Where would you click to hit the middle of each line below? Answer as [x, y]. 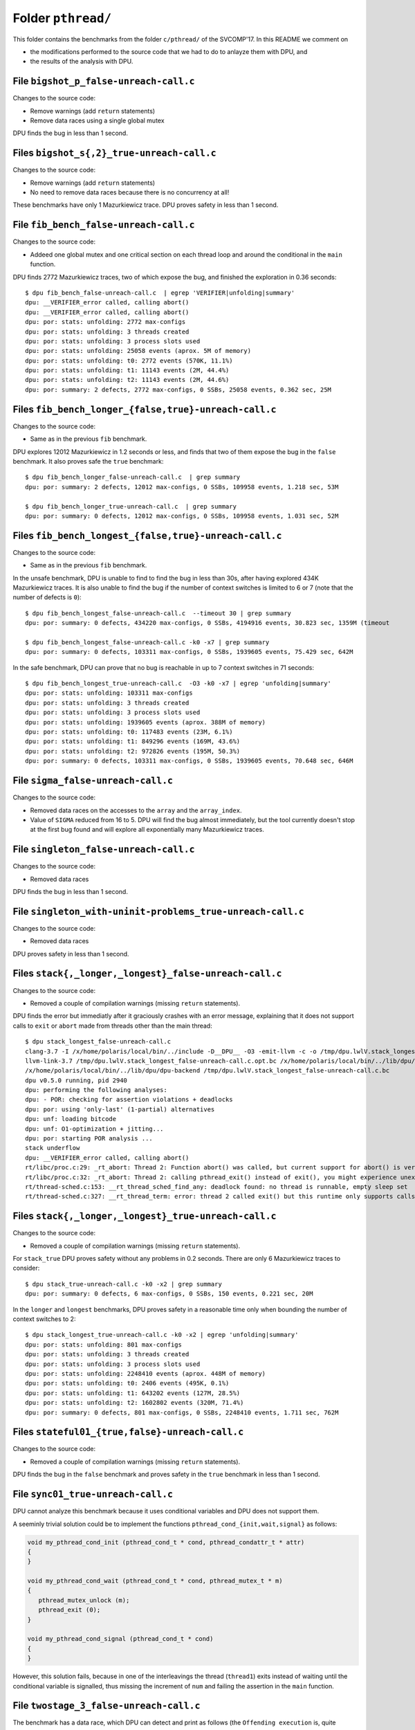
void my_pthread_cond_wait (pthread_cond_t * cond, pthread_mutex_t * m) [155, 1581]
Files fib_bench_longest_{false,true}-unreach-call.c [147, 535]
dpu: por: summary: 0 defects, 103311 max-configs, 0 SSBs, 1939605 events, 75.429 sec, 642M [189, 652]
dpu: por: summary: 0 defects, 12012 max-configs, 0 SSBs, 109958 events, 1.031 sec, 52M [182, 516]
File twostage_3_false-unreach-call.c [107, 1706]
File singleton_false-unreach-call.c [104, 849]
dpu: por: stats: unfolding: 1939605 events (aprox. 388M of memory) [146, 722]
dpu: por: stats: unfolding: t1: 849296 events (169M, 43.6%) [133, 741]
